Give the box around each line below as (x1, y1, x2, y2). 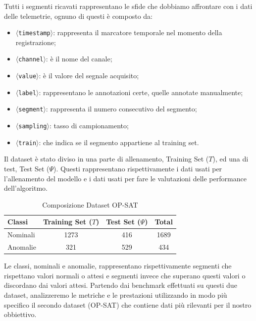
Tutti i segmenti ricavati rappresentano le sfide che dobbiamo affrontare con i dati (4, 1, 253, 11)
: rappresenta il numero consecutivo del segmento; (46, 104, 197, 114)
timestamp (18, 30, 51, 37)
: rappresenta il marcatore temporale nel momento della (53, 27, 222, 38)
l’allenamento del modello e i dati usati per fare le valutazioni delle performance (4, 173, 247, 183)
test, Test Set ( (4, 163, 50, 173)
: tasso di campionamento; (49, 120, 129, 131)
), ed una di (212, 154, 249, 164)
